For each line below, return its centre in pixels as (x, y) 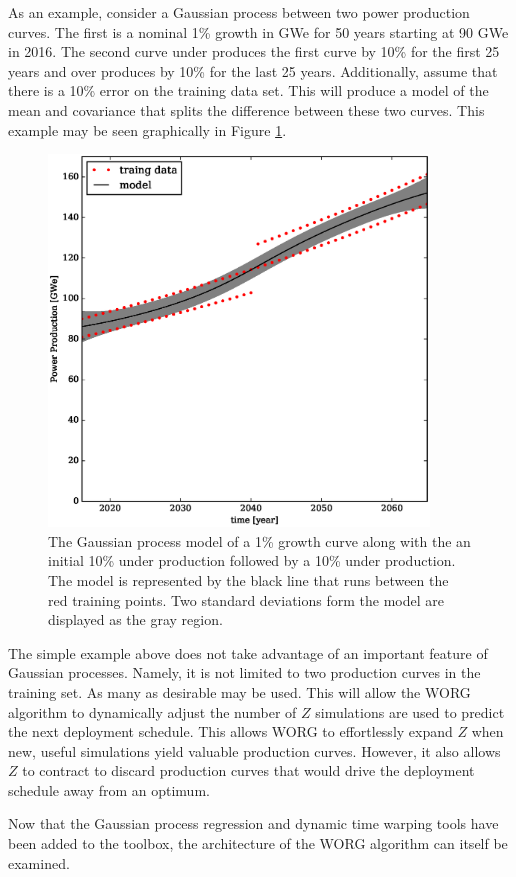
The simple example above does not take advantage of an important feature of (248, 652)
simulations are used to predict (410, 711)
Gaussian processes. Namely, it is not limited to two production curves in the (244, 672)
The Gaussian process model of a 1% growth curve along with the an (259, 540)
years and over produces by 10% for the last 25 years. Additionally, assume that (253, 70)
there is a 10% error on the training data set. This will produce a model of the (248, 90)
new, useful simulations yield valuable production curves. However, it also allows (254, 750)
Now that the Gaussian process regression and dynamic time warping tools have (253, 823)
